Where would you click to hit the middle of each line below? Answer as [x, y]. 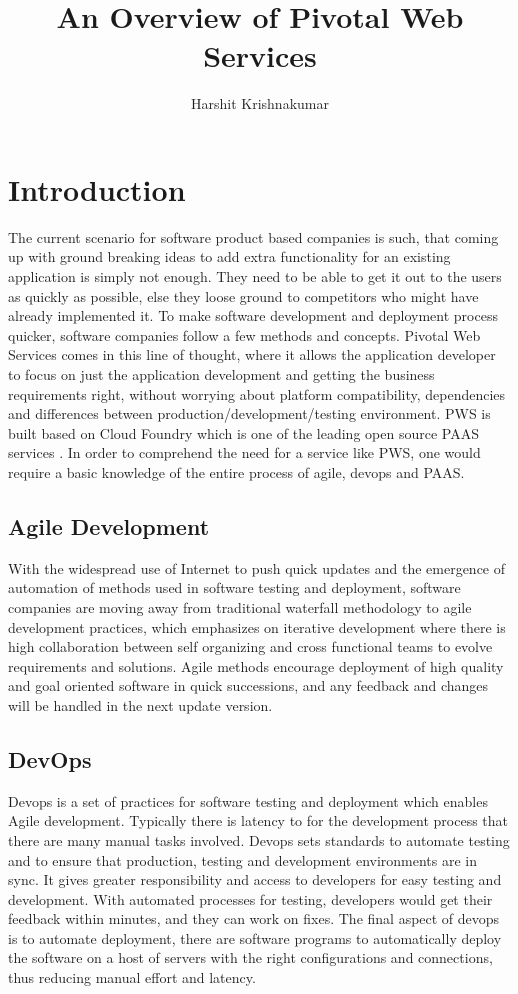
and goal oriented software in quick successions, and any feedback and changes [248, 685]
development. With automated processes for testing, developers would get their [250, 898]
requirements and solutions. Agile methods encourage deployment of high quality [256, 665]
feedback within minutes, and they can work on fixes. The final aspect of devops [254, 918]
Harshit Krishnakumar [260, 103]
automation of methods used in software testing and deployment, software [234, 587]
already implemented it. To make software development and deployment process [253, 315]
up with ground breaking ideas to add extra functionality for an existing [229, 256]
